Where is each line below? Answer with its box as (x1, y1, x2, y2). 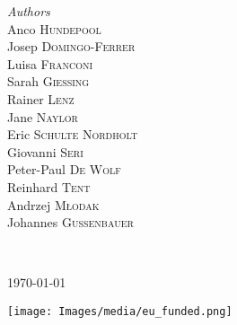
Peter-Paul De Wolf (7, 160, 121, 179)
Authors (7, 2, 50, 20)
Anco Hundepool (7, 19, 101, 38)
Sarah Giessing (7, 72, 90, 91)
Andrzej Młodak (7, 195, 100, 214)
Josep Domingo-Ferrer (7, 37, 136, 56)
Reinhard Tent (7, 177, 91, 196)
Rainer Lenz (7, 89, 75, 108)
